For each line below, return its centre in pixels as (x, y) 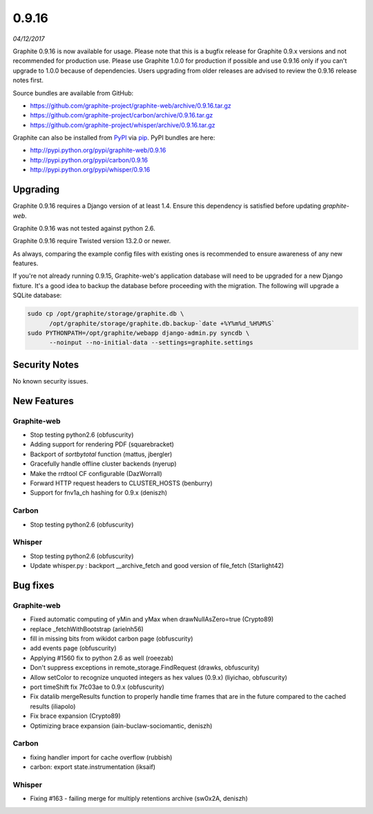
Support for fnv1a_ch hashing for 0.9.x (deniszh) (99, 493)
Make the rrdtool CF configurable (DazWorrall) (96, 473)
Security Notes (46, 365)
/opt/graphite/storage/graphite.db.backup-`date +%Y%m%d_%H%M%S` (162, 323)
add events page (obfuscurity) (73, 648)
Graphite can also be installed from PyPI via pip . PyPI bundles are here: (114, 138)
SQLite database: (37, 295)
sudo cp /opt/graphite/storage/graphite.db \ (106, 314)
